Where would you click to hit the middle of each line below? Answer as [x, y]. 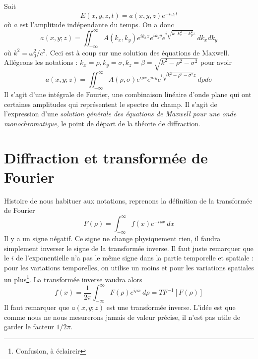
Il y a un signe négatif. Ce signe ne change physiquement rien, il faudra [112, 238]
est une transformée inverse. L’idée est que [171, 307]
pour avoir [216, 62]
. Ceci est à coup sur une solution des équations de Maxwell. [138, 52]
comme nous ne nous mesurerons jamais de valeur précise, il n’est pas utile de [122, 317]
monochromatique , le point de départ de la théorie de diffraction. [102, 123]
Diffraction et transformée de [106, 157]
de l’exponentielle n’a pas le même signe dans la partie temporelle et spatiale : [135, 258]
